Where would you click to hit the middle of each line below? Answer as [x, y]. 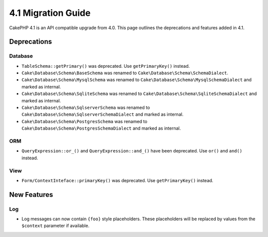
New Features [31, 195]
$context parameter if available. [55, 226]
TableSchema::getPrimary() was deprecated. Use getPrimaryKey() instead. [106, 66]
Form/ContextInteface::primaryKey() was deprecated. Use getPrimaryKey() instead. [117, 180]
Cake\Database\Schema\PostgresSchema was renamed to [84, 121]
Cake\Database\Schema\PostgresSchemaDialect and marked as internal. [101, 128]
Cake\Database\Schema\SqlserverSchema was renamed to [86, 108]
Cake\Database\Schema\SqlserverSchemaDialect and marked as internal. [102, 114]
